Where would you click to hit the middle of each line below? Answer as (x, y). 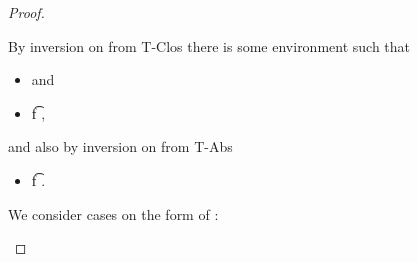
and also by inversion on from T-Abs (120, 146)
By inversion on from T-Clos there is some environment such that (209, 45)
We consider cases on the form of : (113, 213)
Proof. (26, 12)
